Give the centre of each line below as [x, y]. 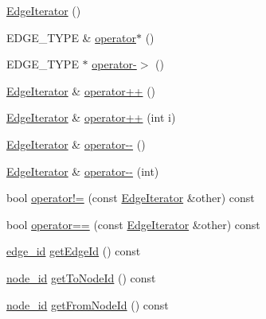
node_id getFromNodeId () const [88, 304]
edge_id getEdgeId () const [74, 251]
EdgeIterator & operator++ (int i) [91, 117]
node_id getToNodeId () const [81, 277]
